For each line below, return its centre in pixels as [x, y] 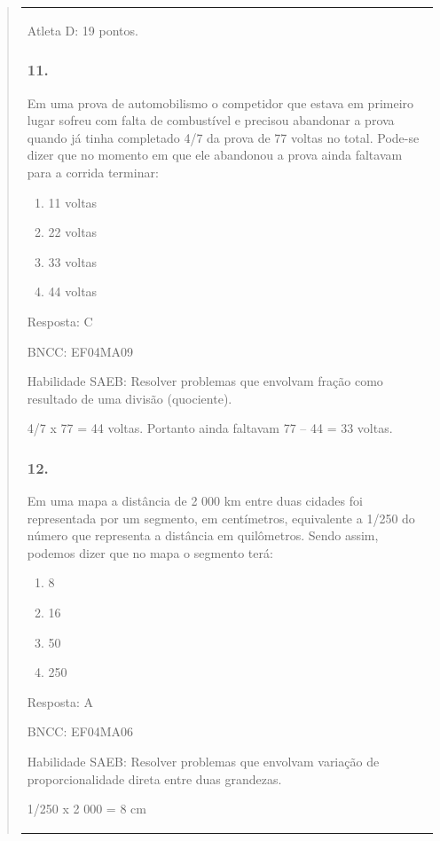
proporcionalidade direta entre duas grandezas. [154, 778]
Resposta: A [60, 701]
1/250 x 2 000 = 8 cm [86, 809]
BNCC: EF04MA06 [80, 731]
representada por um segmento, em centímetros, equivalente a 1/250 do [221, 518]
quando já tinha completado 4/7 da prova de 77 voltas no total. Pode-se [223, 137]
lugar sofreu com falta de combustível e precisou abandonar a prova [211, 120]
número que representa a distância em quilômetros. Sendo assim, [203, 535]
